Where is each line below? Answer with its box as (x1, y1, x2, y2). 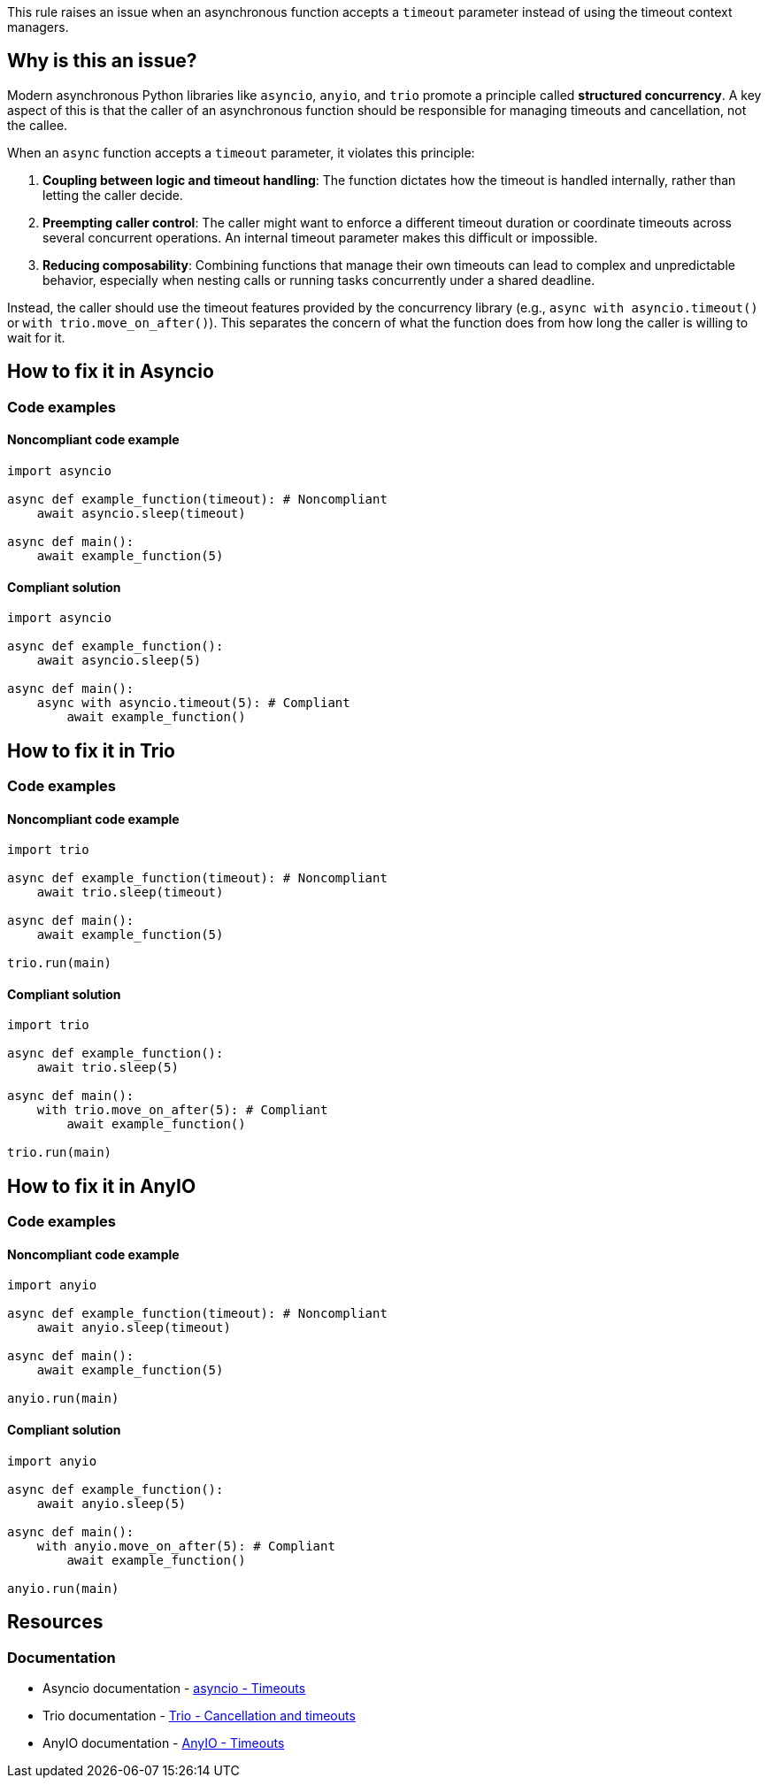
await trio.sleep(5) (36, 1060, 179, 1075)
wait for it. (7, 329, 65, 345)
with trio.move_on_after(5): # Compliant (36, 1103, 328, 1118)
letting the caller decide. (42, 187, 183, 203)
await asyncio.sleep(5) (36, 653, 202, 668)
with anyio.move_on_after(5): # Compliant (36, 1538, 335, 1553)
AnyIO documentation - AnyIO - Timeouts (42, 1735, 285, 1750)
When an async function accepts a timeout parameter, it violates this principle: (7, 144, 475, 160)
